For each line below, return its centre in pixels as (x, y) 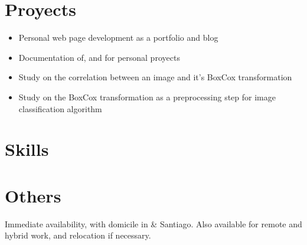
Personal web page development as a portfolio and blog (118, 37)
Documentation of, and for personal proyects (99, 57)
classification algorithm (60, 108)
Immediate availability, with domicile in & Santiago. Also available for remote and (153, 223)
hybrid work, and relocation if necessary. (78, 235)
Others (33, 195)
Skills (27, 149)
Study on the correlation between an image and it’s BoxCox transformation (155, 77)
